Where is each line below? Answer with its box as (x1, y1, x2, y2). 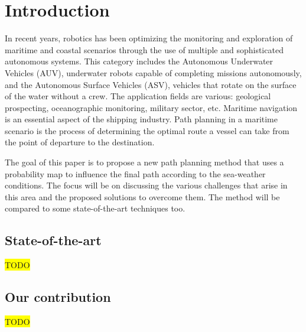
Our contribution (5, 288, 111, 306)
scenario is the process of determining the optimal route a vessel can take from (5, 124, 289, 136)
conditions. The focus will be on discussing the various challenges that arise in (5, 179, 288, 191)
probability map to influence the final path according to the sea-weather (5, 167, 266, 180)
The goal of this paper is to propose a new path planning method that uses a (5, 156, 284, 168)
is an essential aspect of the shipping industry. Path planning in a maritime (5, 113, 278, 125)
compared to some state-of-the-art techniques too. (5, 202, 185, 214)
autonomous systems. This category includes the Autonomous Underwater (5, 55, 274, 67)
